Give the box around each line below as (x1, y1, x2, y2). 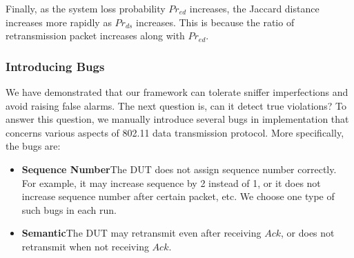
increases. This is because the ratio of (136, 14, 295, 29)
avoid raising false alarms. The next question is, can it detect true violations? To (6, 98, 347, 112)
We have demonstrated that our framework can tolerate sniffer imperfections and (6, 85, 348, 99)
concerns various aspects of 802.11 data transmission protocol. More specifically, (6, 125, 344, 139)
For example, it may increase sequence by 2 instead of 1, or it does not (21, 175, 321, 190)
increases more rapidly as (6, 14, 112, 29)
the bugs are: (6, 139, 61, 153)
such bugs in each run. (21, 202, 117, 217)
